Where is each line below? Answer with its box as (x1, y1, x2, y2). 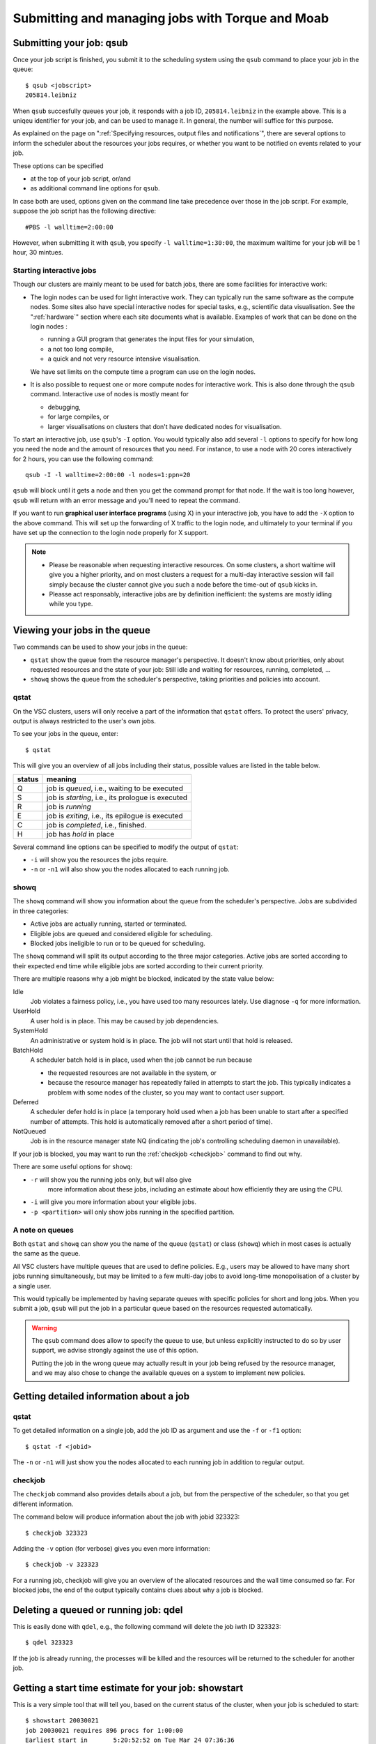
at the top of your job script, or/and (30, 174, 132, 183)
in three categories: (13, 907, 69, 915)
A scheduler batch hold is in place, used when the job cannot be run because (30, 1055, 253, 1064)
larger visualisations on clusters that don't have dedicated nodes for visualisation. (47, 422, 282, 430)
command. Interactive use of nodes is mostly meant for (30, 390, 189, 398)
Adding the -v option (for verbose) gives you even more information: (13, 1544, 210, 1552)
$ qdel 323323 (25, 1639, 73, 1646)
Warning (31, 1323, 57, 1332)
